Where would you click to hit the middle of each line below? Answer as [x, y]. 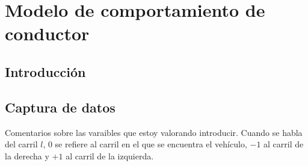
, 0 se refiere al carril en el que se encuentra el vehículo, [145, 144]
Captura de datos [60, 107]
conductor [47, 33]
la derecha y [27, 155]
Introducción [45, 71]
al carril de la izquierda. [110, 155]
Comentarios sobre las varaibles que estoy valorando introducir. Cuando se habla [154, 132]
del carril [21, 144]
